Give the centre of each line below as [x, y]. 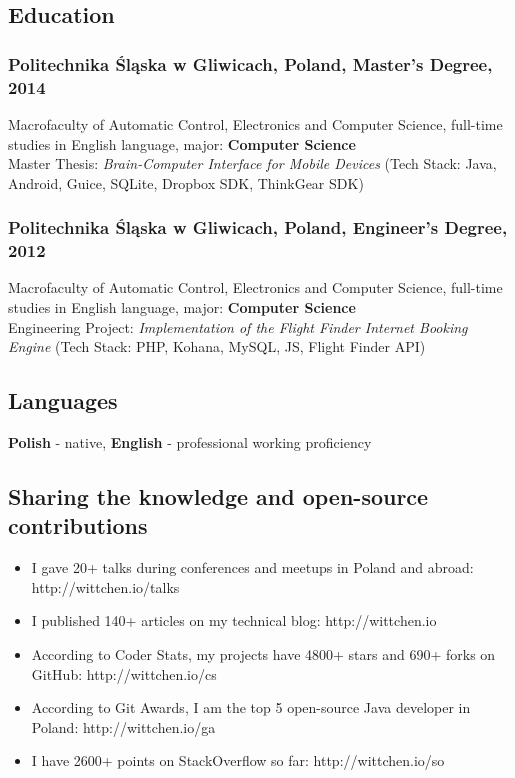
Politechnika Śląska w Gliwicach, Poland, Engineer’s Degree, [258, 227]
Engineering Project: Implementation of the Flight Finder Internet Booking [238, 326]
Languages [63, 400]
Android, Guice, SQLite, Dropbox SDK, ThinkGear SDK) [186, 182]
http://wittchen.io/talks [105, 586]
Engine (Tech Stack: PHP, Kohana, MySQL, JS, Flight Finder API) [217, 346]
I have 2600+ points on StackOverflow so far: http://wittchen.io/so [238, 760]
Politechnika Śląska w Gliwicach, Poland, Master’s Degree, [250, 63]
